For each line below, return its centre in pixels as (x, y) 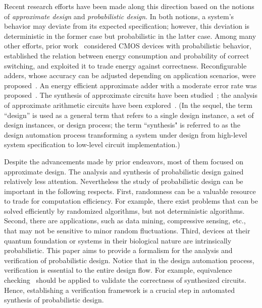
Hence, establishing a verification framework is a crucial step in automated (120, 290)
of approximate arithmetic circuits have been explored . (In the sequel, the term (128, 105)
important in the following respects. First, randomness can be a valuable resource (130, 191)
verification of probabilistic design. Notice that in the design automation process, (129, 260)
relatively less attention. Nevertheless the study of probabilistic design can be (124, 181)
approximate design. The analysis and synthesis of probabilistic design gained (124, 171)
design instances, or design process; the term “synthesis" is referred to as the (122, 125)
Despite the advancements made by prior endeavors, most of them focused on (124, 161)
